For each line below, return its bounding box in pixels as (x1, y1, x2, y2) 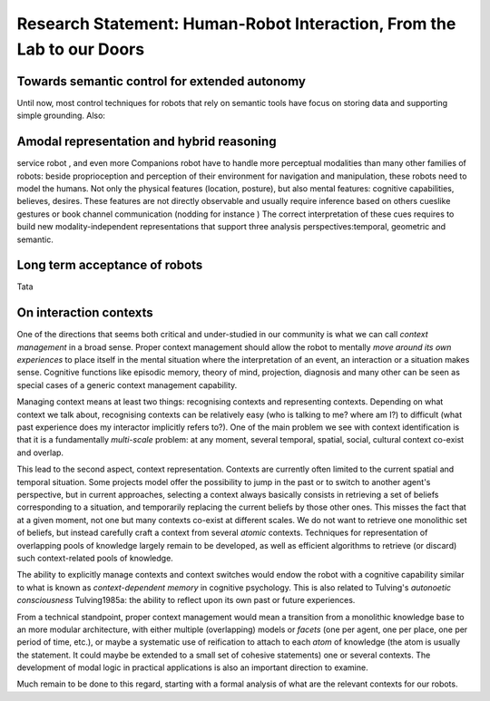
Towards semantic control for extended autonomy (16, 73, 306, 89)
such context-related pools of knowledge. (16, 552, 174, 563)
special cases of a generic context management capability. (16, 379, 238, 390)
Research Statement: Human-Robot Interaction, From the (16, 14, 456, 34)
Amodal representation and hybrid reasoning (16, 134, 277, 150)
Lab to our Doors (16, 39, 145, 59)
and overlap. (16, 447, 64, 458)
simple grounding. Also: (16, 110, 106, 122)
